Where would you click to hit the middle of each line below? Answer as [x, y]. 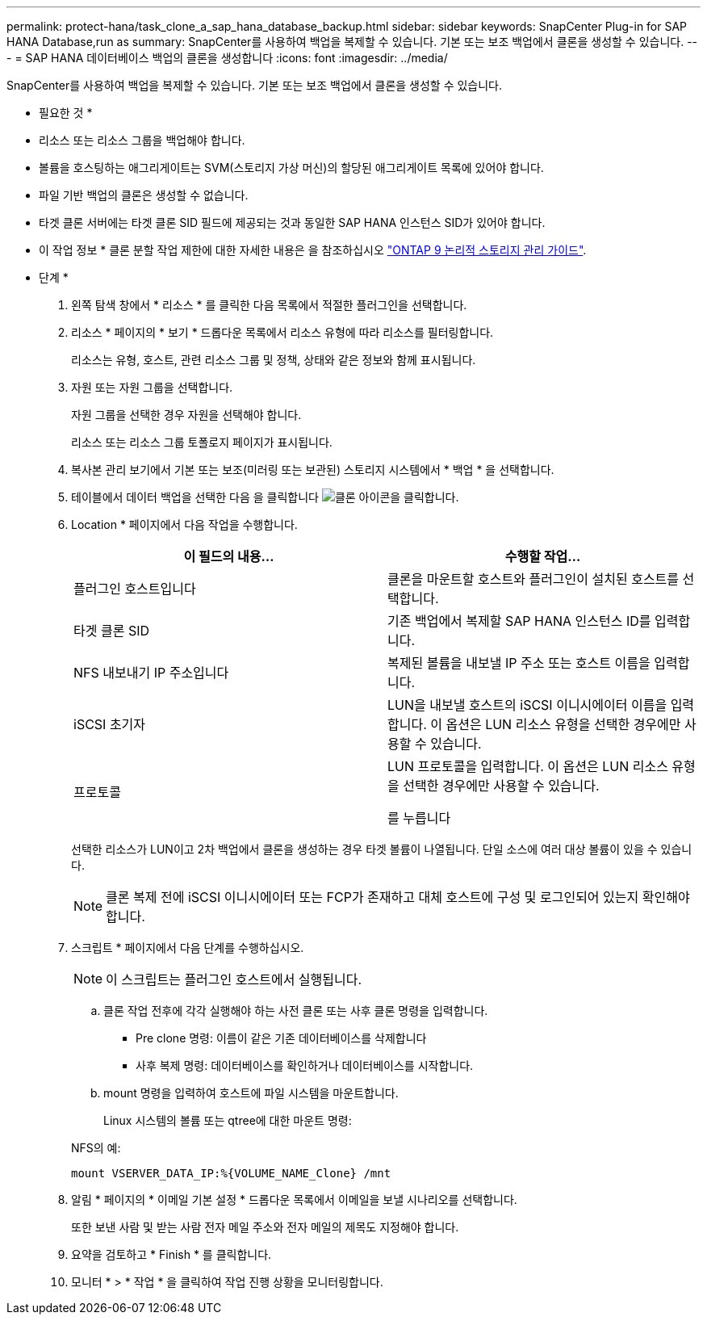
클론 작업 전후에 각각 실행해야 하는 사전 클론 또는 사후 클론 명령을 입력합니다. [296, 1011]
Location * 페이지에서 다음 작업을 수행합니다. [184, 524]
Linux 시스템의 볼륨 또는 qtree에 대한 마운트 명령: [228, 1120]
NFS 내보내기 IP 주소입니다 [151, 673]
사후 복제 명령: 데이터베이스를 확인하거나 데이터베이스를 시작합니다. [305, 1065]
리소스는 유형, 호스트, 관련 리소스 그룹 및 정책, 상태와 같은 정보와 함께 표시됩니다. [274, 360]
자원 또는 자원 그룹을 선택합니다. [152, 387]
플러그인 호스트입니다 [135, 589]
